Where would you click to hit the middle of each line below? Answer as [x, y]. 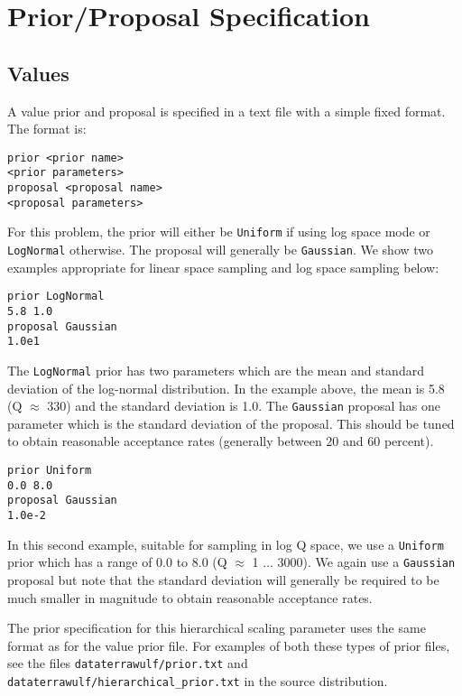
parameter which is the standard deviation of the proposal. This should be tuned [231, 423]
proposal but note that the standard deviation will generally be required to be [223, 579]
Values [38, 73]
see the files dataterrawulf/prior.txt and [128, 663]
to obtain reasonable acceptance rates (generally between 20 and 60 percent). [221, 441]
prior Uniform [50, 471]
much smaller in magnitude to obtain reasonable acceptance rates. [190, 597]
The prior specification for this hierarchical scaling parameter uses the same [217, 628]
